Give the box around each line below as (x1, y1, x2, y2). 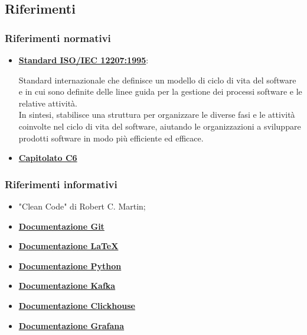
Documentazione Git (18, 220, 104, 232)
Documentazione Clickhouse (18, 299, 135, 311)
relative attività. (18, 96, 78, 109)
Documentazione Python (18, 259, 122, 272)
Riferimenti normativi (5, 30, 111, 45)
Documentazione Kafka (18, 279, 116, 292)
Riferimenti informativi (5, 176, 117, 191)
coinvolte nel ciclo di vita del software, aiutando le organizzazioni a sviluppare (18, 120, 301, 132)
